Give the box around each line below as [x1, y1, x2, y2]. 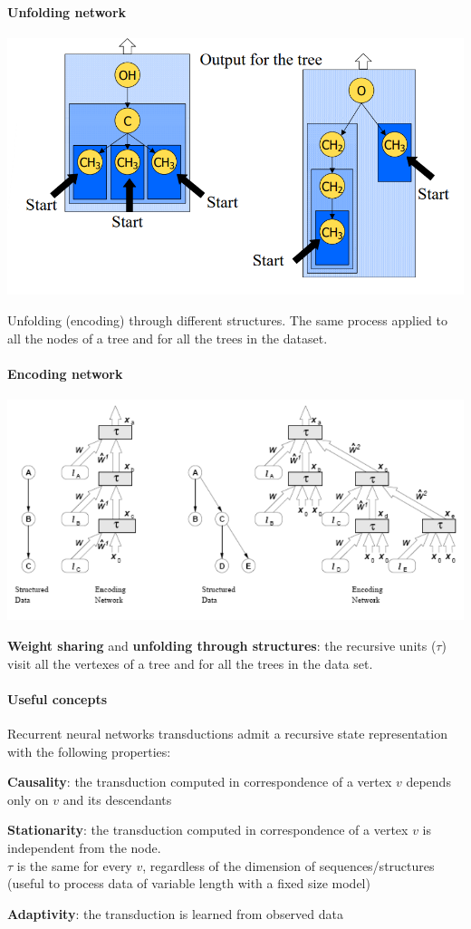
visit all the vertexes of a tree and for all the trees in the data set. [7, 653, 373, 673]
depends [406, 772, 451, 791]
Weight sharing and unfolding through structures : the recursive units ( [7, 636, 437, 655]
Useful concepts [7, 689, 108, 708]
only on [7, 789, 49, 808]
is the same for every [16, 856, 132, 875]
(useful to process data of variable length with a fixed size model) [7, 874, 370, 893]
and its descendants [62, 789, 172, 808]
